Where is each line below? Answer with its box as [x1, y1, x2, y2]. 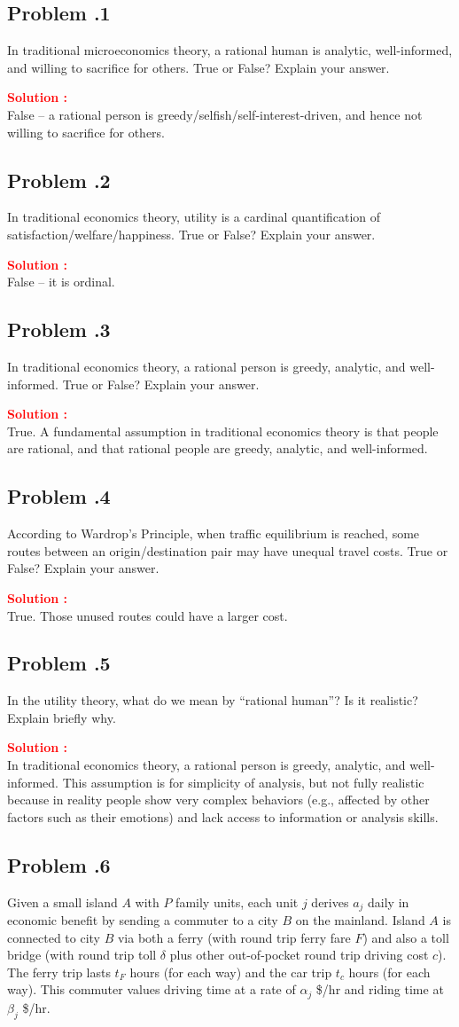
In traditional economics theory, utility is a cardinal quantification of [7, 208, 381, 226]
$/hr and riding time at [315, 980, 444, 999]
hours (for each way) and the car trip [129, 962, 332, 981]
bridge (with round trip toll [7, 945, 157, 964]
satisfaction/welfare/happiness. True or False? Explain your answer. [7, 224, 376, 243]
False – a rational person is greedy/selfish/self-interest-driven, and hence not [7, 105, 423, 123]
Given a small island [7, 892, 118, 911]
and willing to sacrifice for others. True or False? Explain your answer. [7, 58, 390, 76]
